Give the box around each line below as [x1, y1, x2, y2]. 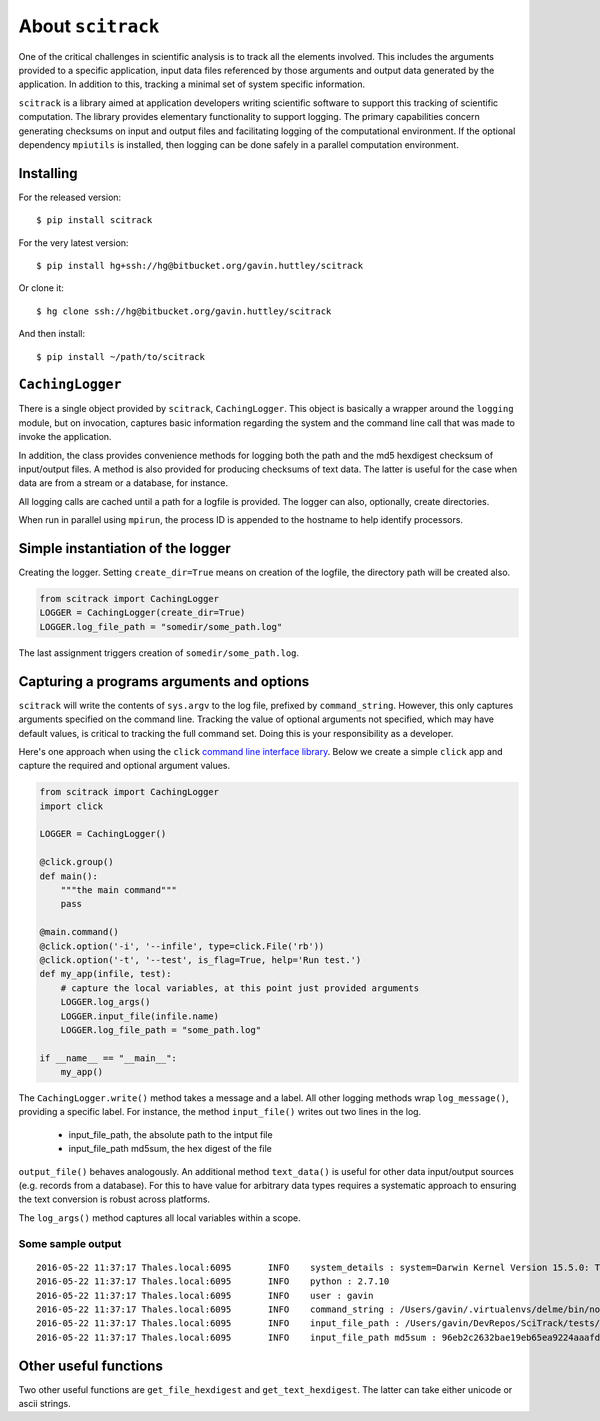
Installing [18, 165, 79, 182]
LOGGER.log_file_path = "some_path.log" [60, 1024, 262, 1035]
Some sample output [18, 1236, 122, 1250]
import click [39, 800, 104, 812]
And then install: [18, 328, 86, 340]
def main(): [39, 870, 99, 882]
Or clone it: [18, 282, 65, 294]
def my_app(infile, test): [39, 968, 172, 980]
